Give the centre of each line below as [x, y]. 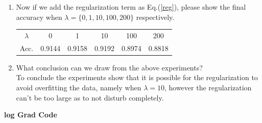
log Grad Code [31, 115]
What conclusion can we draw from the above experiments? [109, 67]
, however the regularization [208, 88]
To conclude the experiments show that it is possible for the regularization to [137, 77]
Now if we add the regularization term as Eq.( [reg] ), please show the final [131, 7]
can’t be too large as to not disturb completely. [90, 97]
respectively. [155, 17]
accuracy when [39, 17]
